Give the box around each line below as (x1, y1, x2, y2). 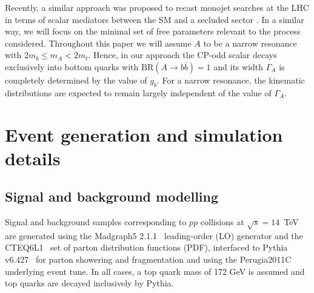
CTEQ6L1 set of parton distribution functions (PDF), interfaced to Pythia (5, 241, 288, 254)
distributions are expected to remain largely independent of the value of (5, 86, 272, 99)
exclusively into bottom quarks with (5, 60, 139, 73)
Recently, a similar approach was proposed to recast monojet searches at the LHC (5, 1, 309, 13)
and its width (213, 60, 264, 73)
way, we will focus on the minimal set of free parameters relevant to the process (5, 25, 301, 38)
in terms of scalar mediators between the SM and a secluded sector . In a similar (5, 13, 304, 25)
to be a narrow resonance (203, 36, 297, 49)
